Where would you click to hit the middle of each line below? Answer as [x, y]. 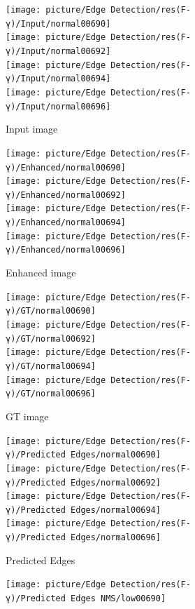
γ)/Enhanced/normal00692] [66, 195]
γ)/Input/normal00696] [58, 106]
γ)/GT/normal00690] [51, 311]
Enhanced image [41, 273]
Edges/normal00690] [116, 455]
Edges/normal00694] [116, 510]
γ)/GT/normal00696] [51, 394]
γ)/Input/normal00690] [58, 24]
